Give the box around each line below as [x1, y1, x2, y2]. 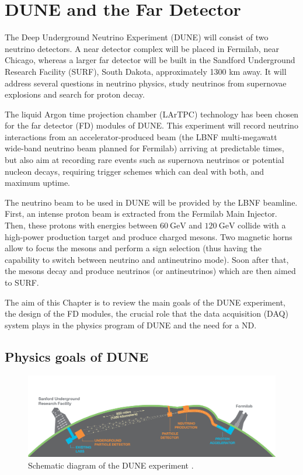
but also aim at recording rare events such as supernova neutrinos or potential [5, 154, 284, 166]
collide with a [238, 219, 286, 231]
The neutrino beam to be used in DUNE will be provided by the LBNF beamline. [5, 196, 298, 208]
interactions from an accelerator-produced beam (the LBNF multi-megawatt [5, 130, 277, 143]
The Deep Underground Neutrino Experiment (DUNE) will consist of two [5, 31, 269, 43]
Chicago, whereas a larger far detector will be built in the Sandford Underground [5, 54, 295, 66]
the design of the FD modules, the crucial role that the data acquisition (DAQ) [5, 307, 288, 320]
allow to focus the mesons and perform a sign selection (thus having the [5, 242, 262, 254]
